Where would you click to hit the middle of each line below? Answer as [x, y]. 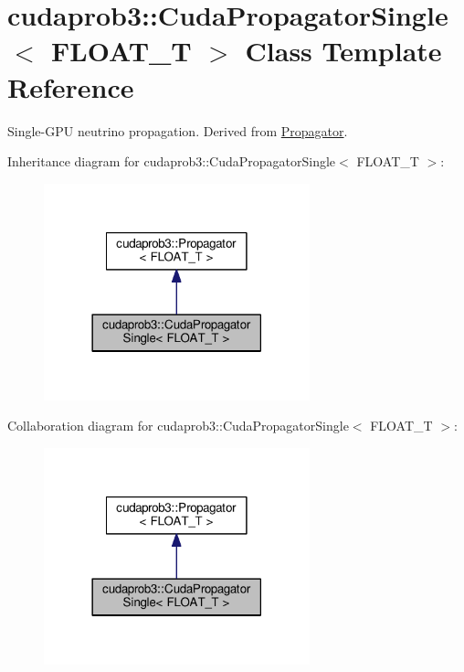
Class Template [343, 51]
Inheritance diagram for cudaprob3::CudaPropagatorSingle [172, 161]
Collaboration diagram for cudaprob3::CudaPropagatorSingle [178, 426]
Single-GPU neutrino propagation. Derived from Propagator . [178, 130]
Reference [71, 86]
